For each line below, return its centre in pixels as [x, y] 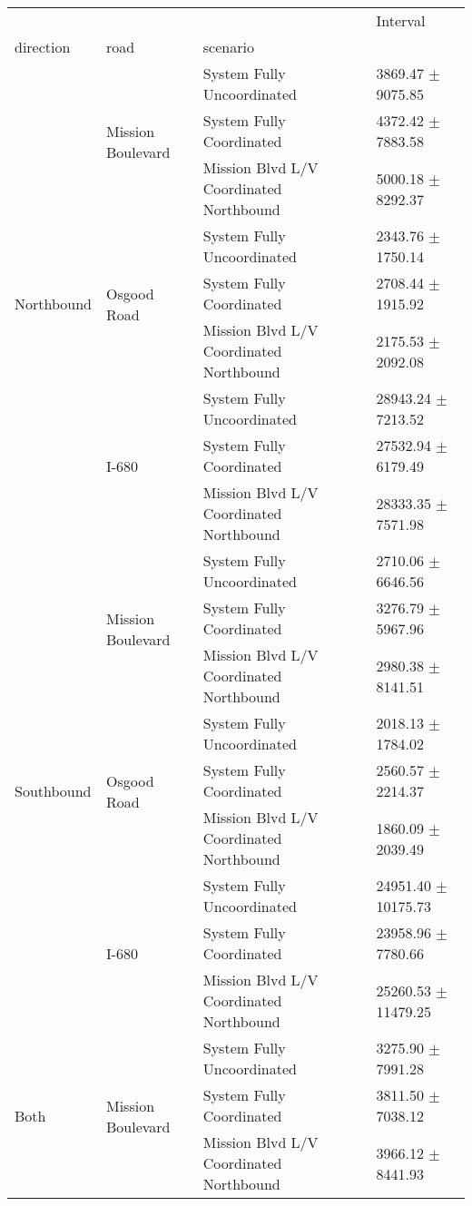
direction [43, 47]
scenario [228, 47]
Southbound [53, 791]
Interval [401, 20]
